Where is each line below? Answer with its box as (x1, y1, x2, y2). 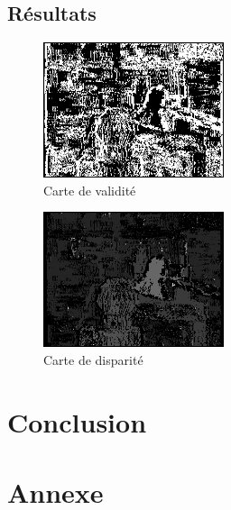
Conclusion (7, 403, 147, 440)
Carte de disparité (43, 350, 143, 369)
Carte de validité (43, 180, 136, 199)
